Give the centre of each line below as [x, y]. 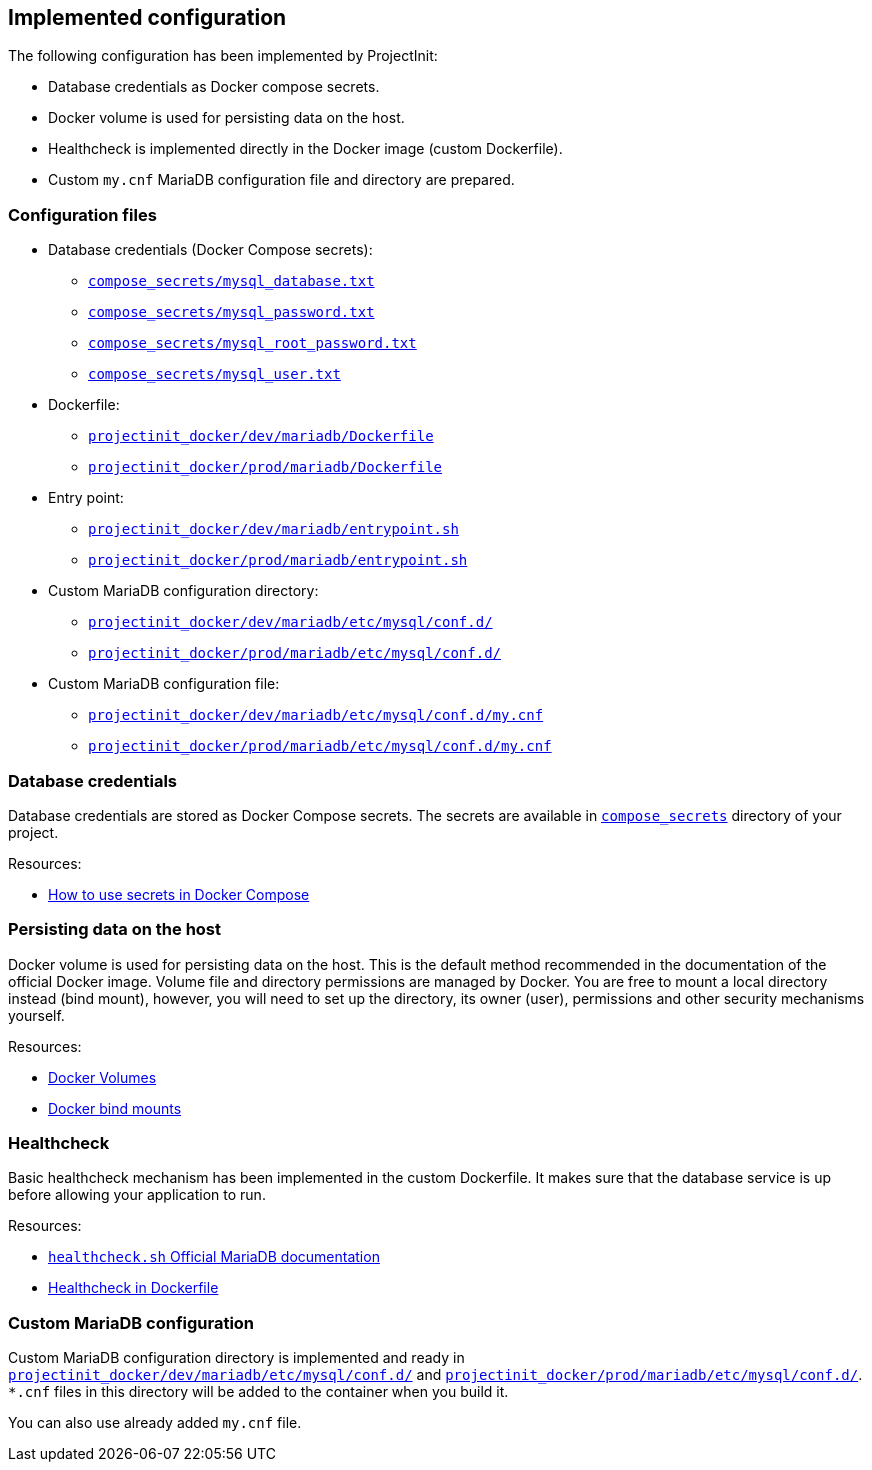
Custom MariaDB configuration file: [164, 684]
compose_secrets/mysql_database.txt [231, 281]
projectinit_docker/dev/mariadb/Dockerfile [261, 436]
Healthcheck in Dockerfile [133, 1288]
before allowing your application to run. [137, 1195]
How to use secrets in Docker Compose [179, 894]
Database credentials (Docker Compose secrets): [210, 250]
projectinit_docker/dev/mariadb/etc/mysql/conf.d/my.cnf [316, 715]
